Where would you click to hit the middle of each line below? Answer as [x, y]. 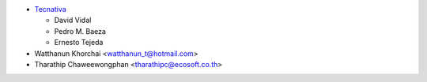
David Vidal [73, 20]
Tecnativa [50, 9]
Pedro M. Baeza [80, 31]
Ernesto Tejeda [79, 43]
